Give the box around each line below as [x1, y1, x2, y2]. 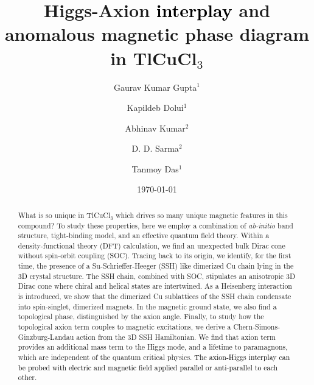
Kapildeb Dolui [127, 101, 184, 114]
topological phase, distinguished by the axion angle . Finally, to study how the [18, 311, 264, 322]
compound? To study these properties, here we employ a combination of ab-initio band [18, 220, 293, 230]
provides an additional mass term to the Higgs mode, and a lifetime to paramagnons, [18, 342, 288, 352]
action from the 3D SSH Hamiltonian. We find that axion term [76, 331, 276, 342]
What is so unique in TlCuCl [18, 210, 111, 220]
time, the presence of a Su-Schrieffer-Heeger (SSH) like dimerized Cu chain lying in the [18, 261, 294, 271]
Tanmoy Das [131, 162, 179, 175]
